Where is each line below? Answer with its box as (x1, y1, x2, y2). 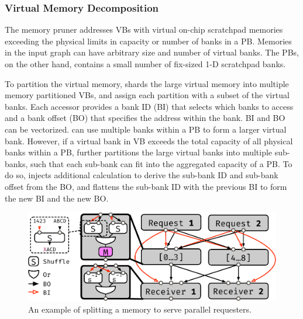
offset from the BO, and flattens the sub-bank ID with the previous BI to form (5, 180, 287, 192)
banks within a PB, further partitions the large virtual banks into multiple (5, 146, 273, 158)
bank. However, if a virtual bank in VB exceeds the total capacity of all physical (5, 134, 293, 147)
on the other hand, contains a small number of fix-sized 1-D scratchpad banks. (5, 58, 286, 70)
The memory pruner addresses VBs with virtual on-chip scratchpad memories (5, 23, 283, 36)
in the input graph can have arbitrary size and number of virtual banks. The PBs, (5, 46, 299, 58)
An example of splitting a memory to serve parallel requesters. (28, 303, 252, 315)
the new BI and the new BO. (5, 192, 109, 204)
